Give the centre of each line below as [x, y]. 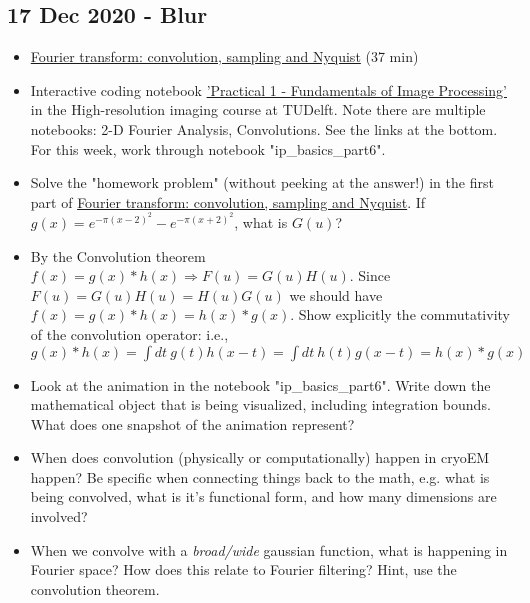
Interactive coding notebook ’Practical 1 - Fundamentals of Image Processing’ [268, 89]
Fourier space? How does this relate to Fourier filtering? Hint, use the [243, 569]
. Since [370, 275]
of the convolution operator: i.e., [129, 333]
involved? [59, 516]
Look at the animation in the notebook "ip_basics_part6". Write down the [260, 384]
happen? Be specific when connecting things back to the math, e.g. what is [260, 476]
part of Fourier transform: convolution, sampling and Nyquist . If [228, 201]
